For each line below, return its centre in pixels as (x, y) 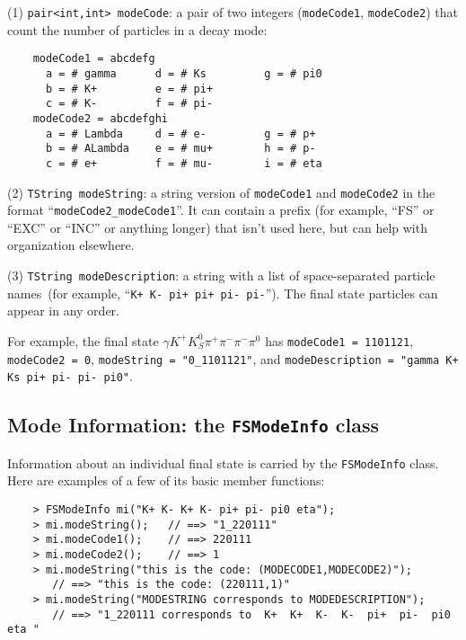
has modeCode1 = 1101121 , (339, 340)
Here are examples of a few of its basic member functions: (166, 480)
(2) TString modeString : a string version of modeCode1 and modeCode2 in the (221, 192)
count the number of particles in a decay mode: (137, 29)
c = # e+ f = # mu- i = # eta (184, 163)
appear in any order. (63, 311)
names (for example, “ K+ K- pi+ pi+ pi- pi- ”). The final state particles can (223, 293)
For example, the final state (83, 340)
